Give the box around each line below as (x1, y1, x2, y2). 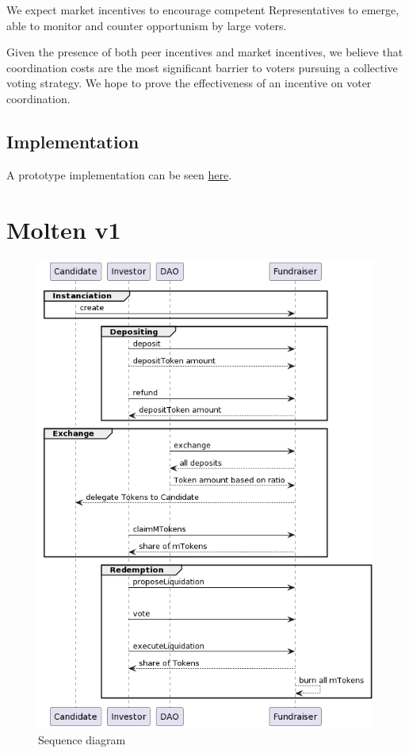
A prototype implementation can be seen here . (6, 166, 232, 182)
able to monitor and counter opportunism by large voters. (6, 17, 287, 33)
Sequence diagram (38, 731, 126, 747)
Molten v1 (6, 213, 121, 245)
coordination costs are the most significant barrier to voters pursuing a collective (6, 59, 398, 75)
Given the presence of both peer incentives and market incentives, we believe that (6, 44, 403, 60)
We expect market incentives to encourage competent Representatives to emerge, (6, 2, 399, 17)
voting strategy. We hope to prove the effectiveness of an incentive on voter (6, 75, 372, 91)
